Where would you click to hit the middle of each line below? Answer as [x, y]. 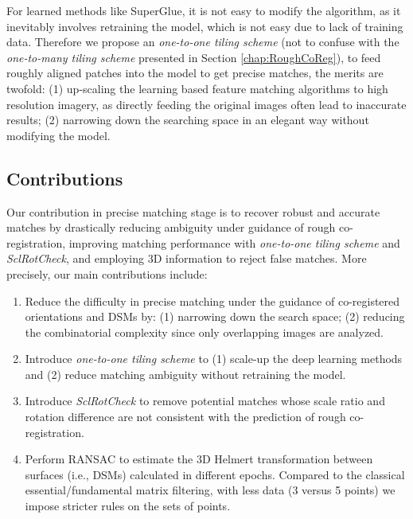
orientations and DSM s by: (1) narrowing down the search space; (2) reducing [215, 316]
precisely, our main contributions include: [107, 273]
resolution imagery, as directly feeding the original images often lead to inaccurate [206, 104]
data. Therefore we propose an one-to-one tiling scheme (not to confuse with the [203, 42]
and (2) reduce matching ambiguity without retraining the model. [185, 374]
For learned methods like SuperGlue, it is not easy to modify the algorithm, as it [204, 10]
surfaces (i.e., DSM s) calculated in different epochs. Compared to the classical [215, 474]
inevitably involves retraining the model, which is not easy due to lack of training [205, 26]
